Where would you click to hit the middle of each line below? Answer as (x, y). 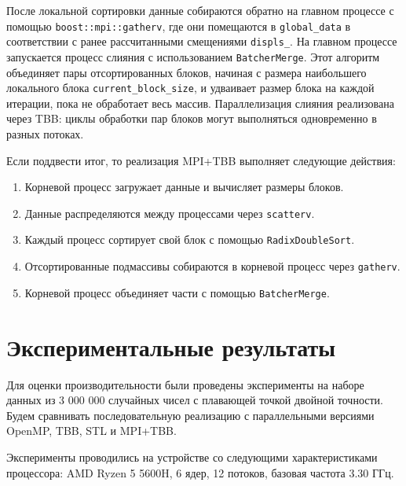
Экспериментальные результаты (171, 346)
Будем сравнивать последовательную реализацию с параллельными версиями (190, 415)
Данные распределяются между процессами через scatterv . (170, 213)
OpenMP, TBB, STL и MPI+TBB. (91, 431)
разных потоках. (45, 134)
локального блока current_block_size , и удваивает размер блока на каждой (190, 88)
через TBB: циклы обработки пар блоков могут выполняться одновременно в (192, 118)
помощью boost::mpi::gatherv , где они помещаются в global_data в (179, 26)
